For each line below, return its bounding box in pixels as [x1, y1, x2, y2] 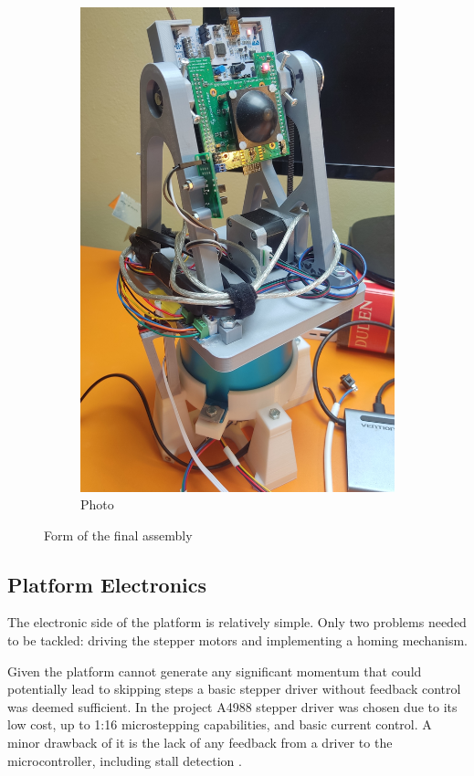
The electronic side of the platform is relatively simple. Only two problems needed [7, 613, 467, 632]
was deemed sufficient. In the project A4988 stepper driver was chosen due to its [7, 697, 458, 716]
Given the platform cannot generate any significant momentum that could [7, 661, 422, 680]
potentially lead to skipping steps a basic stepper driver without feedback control [7, 679, 461, 698]
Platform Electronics [7, 570, 207, 598]
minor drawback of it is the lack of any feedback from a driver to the [7, 733, 393, 752]
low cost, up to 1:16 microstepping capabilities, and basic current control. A [7, 715, 432, 734]
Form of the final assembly [44, 525, 193, 544]
